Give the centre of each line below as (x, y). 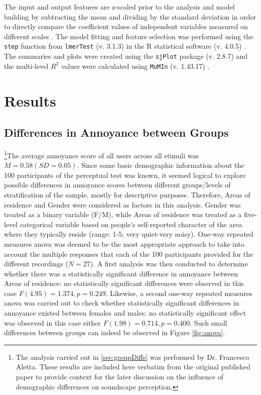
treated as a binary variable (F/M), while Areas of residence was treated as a (123, 214)
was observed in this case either (52, 322)
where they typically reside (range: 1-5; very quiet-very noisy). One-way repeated (129, 234)
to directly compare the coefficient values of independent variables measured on (126, 26)
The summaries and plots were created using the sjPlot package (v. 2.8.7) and (126, 56)
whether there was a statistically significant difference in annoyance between (121, 273)
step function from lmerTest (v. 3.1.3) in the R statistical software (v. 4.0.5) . (125, 46)
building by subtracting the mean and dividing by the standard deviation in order (130, 16)
